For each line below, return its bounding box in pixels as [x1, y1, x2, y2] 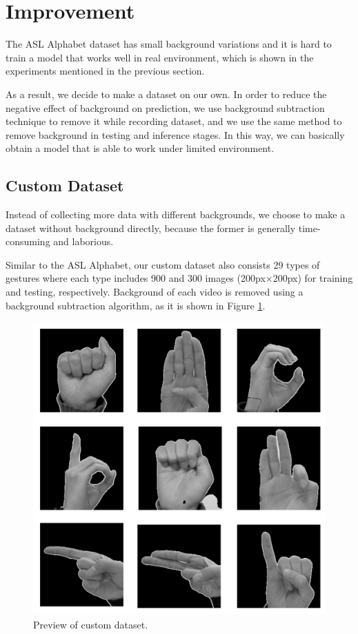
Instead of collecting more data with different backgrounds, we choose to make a [6, 207, 346, 222]
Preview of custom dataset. [33, 617, 148, 631]
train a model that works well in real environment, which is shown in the [6, 50, 314, 64]
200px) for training [272, 271, 353, 285]
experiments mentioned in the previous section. [6, 64, 205, 78]
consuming [6, 234, 50, 249]
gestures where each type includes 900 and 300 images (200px [6, 271, 266, 285]
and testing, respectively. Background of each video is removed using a [6, 285, 304, 299]
